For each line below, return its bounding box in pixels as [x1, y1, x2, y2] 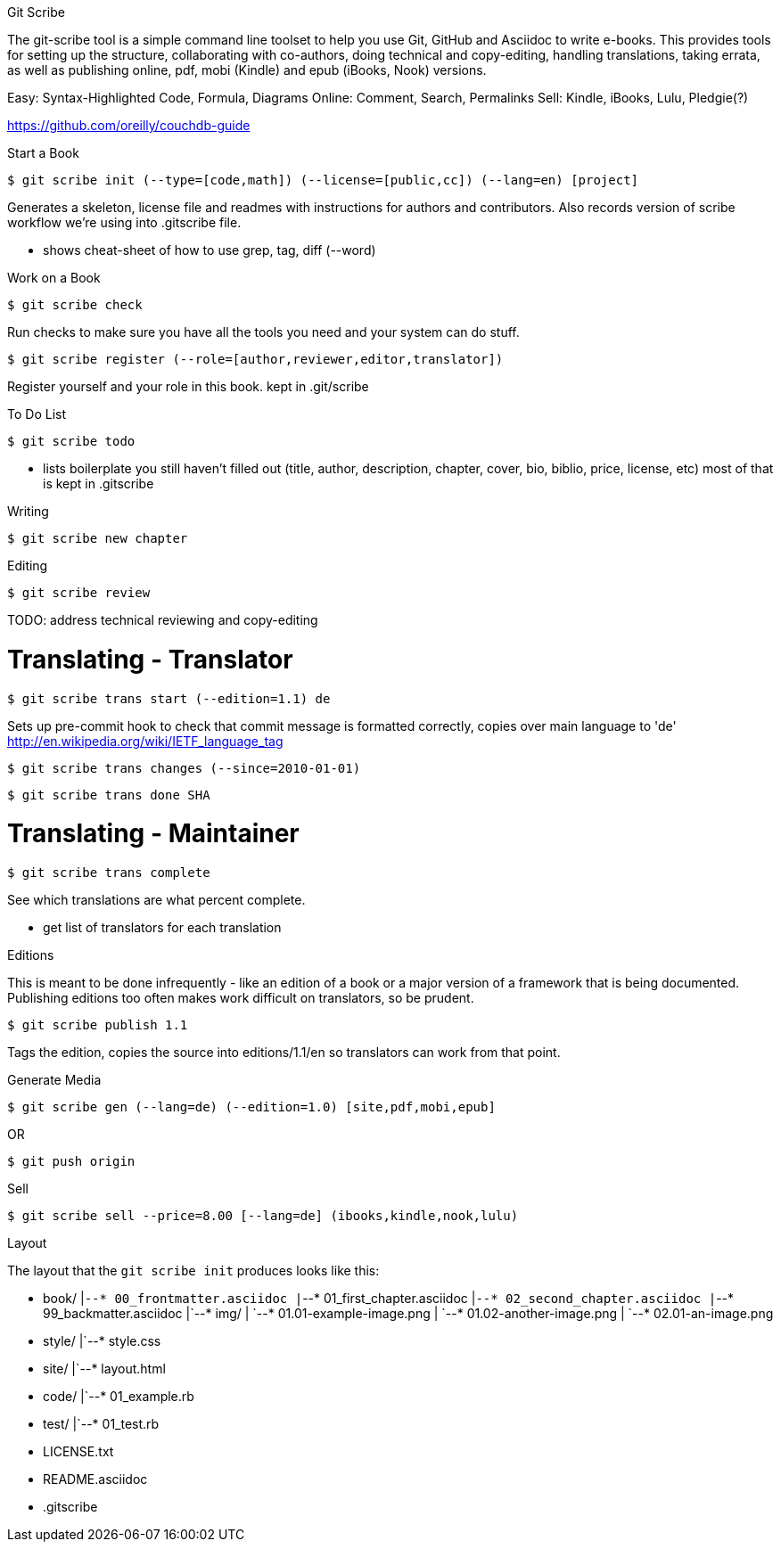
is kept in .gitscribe [43, 476, 154, 491]
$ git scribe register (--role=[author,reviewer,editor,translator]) [7, 352, 504, 366]
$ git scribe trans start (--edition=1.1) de [7, 691, 331, 706]
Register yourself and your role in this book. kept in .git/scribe [7, 379, 369, 394]
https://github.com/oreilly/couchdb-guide [7, 118, 251, 133]
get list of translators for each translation [43, 920, 282, 935]
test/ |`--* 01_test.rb [43, 1416, 160, 1431]
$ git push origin [7, 1154, 136, 1168]
